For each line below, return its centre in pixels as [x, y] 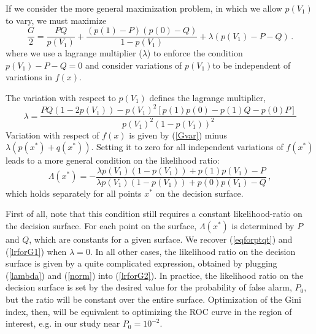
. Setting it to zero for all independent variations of [187, 147]
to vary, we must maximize [56, 20]
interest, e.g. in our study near [63, 323]
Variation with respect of [52, 135]
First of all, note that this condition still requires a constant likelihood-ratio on [154, 214]
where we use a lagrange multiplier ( [74, 53]
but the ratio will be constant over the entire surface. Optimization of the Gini [153, 299]
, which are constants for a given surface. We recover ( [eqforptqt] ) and [161, 239]
